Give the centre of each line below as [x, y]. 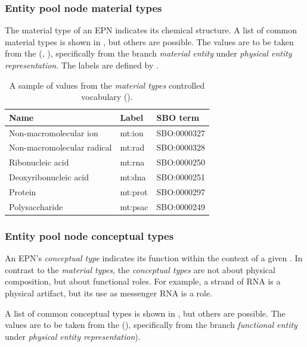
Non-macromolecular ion [54, 132]
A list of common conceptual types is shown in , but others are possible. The [145, 313]
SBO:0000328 [181, 147]
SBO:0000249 [181, 206]
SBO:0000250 [181, 162]
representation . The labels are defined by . [82, 65]
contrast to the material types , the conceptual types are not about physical [140, 269]
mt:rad [132, 147]
